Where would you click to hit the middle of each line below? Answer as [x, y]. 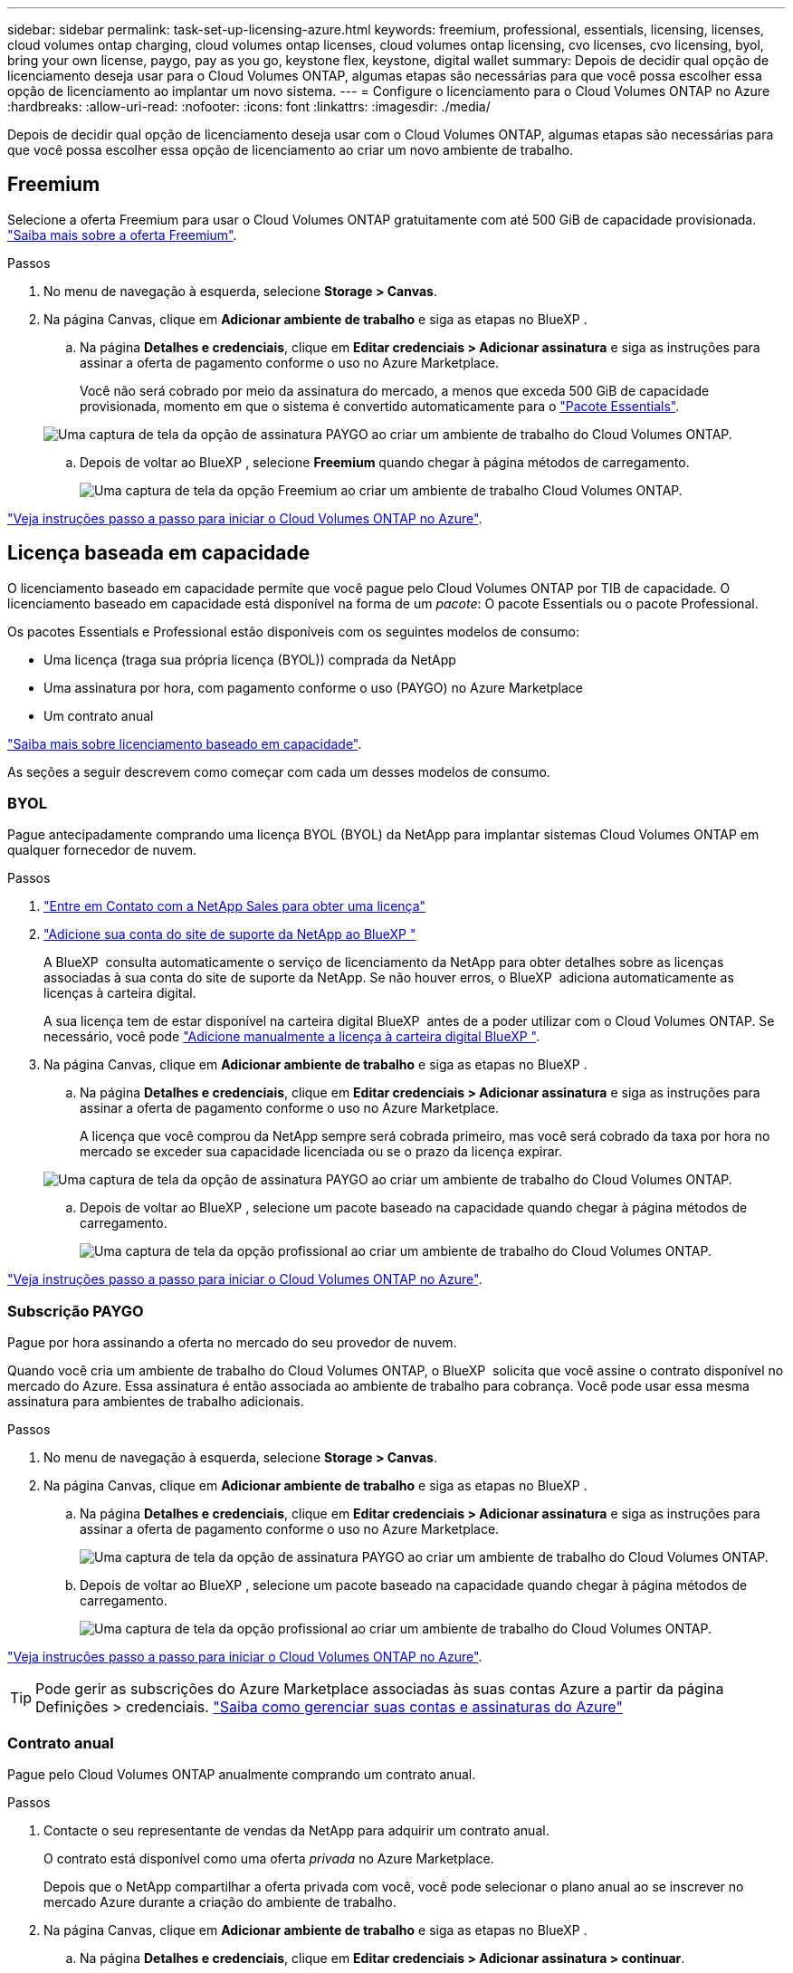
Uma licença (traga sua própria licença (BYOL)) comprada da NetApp [250, 659]
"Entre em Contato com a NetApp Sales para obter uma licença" [235, 906]
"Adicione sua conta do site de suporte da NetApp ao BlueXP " [230, 934]
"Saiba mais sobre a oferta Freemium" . [122, 235]
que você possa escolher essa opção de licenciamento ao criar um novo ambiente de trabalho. [291, 150]
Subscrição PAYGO [76, 1311]
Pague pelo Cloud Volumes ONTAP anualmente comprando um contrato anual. [242, 1774]
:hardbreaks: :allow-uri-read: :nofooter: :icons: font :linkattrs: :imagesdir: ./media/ [249, 106]
